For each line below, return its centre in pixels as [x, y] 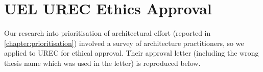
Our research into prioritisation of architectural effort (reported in [107, 33]
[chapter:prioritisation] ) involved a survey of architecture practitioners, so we [124, 43]
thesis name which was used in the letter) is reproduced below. [102, 63]
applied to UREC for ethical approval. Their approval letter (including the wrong [131, 53]
